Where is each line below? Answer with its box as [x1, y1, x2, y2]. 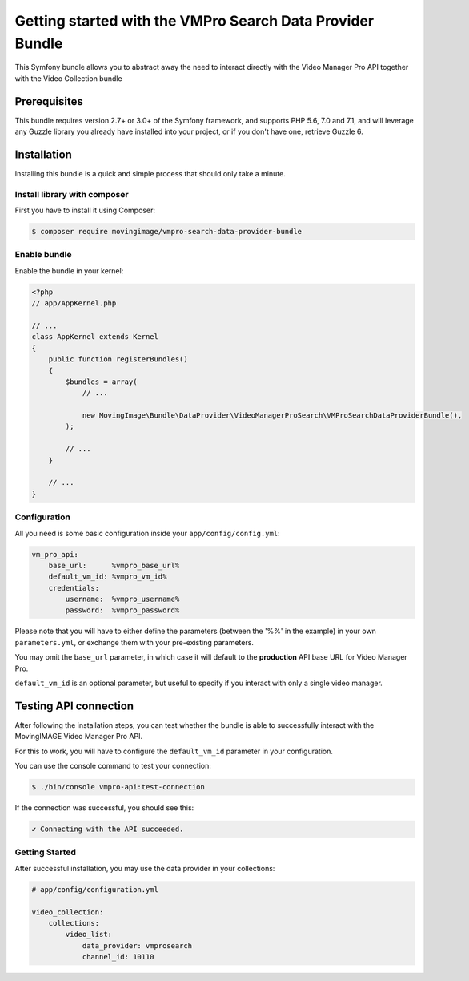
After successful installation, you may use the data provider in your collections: [14, 863, 275, 873]
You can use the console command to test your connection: [14, 761, 211, 771]
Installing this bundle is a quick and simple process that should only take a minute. [14, 168, 286, 178]
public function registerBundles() [48, 355, 188, 364]
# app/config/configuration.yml [31, 885, 159, 894]
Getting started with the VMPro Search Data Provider [14, 12, 375, 30]
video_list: [65, 930, 112, 939]
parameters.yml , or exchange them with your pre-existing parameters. [14, 637, 254, 647]
